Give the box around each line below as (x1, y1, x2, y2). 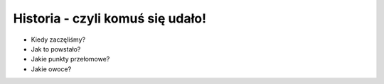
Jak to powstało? (31, 44, 81, 53)
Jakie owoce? (31, 64, 72, 73)
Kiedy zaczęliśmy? (31, 35, 85, 44)
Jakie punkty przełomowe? (31, 55, 110, 64)
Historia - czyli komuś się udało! (13, 11, 206, 26)
